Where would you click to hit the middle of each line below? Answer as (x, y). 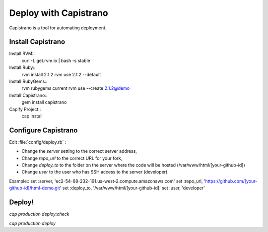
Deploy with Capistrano (59, 13)
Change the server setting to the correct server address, (79, 151)
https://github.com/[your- (231, 181)
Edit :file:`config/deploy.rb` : (38, 142)
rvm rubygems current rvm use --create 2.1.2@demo (76, 88)
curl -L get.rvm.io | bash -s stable (56, 60)
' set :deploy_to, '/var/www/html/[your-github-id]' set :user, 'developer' (133, 188)
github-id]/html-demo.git (35, 188)
